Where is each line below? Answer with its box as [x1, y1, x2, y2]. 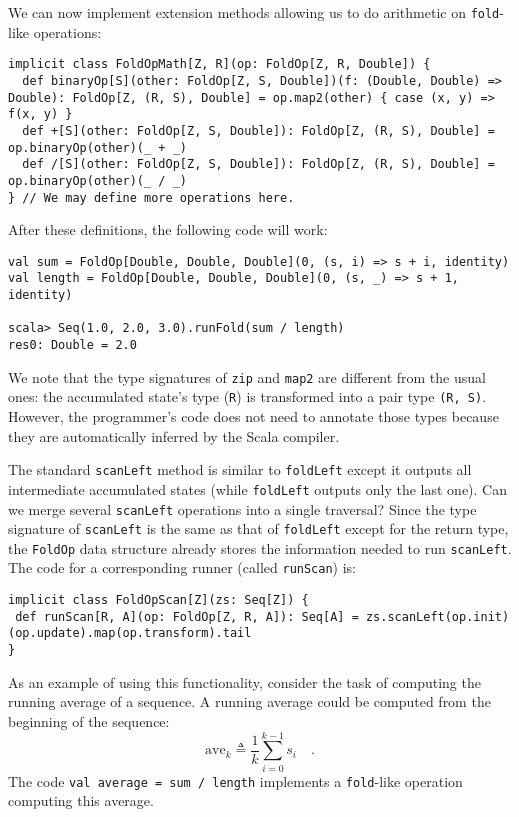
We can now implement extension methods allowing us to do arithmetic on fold [8, 2, 500, 22]
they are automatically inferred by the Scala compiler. [8, 425, 340, 446]
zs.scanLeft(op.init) [365, 609, 510, 624]
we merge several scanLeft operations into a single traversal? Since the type [8, 498, 477, 519]
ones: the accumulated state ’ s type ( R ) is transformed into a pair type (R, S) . [8, 386, 487, 407]
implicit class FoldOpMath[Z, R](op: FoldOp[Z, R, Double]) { [8, 57, 431, 72]
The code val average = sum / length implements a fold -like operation [8, 770, 463, 791]
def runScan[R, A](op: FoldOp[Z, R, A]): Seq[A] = [15, 609, 359, 624]
